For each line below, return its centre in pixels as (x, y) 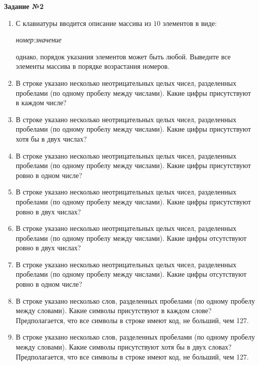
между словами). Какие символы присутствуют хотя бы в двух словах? (124, 347)
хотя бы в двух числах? (51, 138)
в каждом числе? (41, 102)
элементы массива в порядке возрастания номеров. (93, 66)
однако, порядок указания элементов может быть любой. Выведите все (123, 56)
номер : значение (39, 40)
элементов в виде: (190, 23)
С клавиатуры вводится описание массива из (83, 23)
